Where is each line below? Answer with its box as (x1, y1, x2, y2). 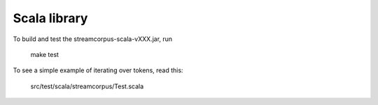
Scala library (13, 10, 88, 26)
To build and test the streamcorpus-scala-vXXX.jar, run (13, 35, 173, 43)
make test (30, 50, 59, 58)
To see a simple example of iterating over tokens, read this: (13, 66, 183, 74)
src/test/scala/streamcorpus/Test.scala (30, 82, 144, 90)
